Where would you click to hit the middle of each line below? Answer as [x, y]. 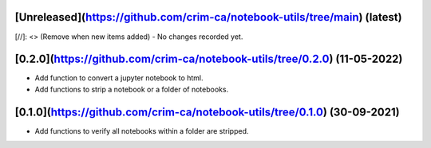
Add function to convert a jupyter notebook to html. [119, 78]
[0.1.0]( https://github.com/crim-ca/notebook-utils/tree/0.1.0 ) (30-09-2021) [207, 112]
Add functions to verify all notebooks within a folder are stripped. [142, 130]
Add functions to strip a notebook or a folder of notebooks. [132, 89]
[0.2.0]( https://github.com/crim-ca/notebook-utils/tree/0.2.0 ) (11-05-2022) [209, 59]
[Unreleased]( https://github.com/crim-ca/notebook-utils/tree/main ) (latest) [208, 17]
